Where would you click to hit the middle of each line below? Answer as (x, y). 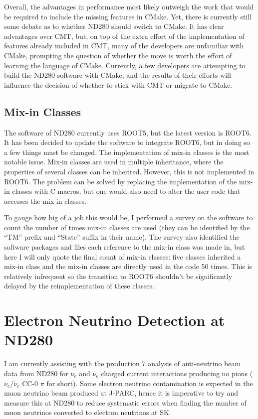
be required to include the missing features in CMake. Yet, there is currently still (128, 16)
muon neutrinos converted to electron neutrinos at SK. (88, 412)
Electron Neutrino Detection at (115, 320)
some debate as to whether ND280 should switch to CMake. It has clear (114, 26)
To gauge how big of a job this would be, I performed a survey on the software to (129, 217)
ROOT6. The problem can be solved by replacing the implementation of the (121, 181)
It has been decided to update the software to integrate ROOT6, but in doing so (127, 142)
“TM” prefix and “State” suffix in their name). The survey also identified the (122, 237)
